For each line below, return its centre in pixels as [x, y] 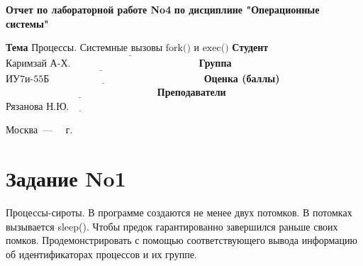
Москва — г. [39, 129]
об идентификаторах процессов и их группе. [101, 254]
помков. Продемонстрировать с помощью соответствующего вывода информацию [181, 240]
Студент [250, 47]
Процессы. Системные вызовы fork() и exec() [130, 49]
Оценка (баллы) [242, 78]
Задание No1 [66, 178]
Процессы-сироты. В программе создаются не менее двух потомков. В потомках [179, 212]
